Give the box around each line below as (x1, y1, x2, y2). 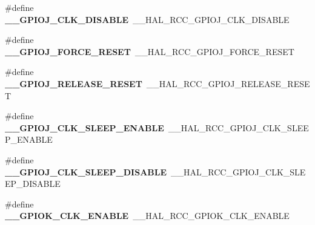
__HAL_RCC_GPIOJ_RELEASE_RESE (146, 77, 310, 90)
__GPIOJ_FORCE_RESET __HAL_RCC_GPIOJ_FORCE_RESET (5, 45, 294, 57)
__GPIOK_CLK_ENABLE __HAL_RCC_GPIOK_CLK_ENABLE (5, 209, 290, 222)
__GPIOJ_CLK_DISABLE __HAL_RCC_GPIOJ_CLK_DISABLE (5, 13, 290, 25)
